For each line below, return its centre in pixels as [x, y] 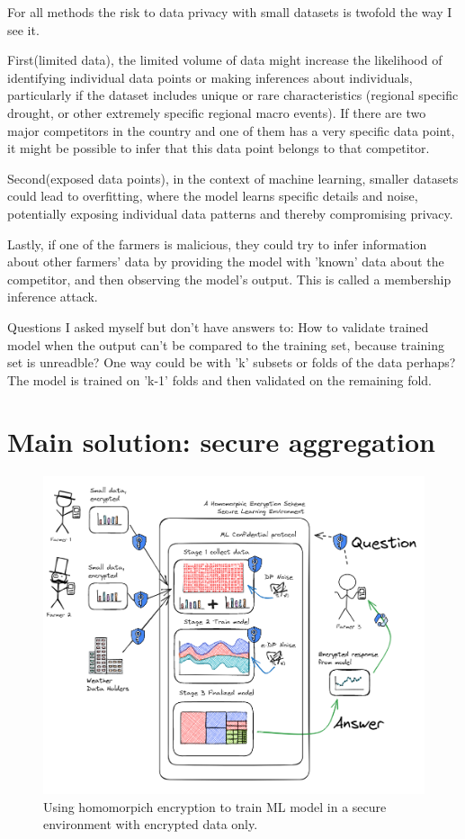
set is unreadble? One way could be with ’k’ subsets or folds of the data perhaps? [232, 362]
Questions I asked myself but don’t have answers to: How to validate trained [218, 326]
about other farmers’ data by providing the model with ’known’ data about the [226, 262]
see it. [23, 29]
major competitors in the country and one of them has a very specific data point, [231, 130]
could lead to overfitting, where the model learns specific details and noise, [213, 196]
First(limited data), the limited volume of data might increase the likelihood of [225, 60]
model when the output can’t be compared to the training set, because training [226, 344]
